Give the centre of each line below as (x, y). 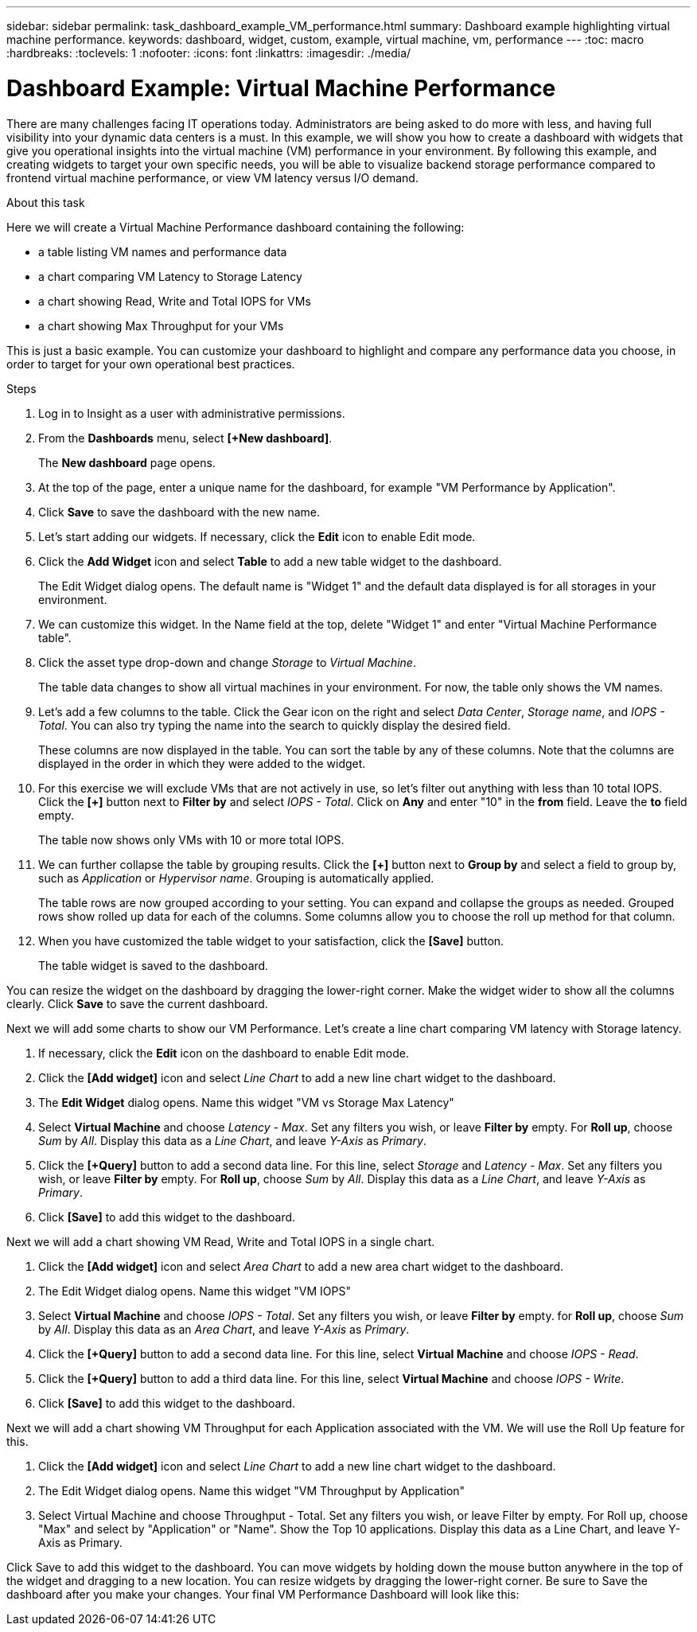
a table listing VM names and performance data (163, 251)
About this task (46, 202)
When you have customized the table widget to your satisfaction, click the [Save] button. (271, 941)
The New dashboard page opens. (127, 462)
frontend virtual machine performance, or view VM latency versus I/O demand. (212, 177)
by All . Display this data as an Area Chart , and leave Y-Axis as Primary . (224, 1329)
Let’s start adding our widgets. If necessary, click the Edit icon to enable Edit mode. (257, 536)
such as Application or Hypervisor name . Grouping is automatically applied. (236, 878)
